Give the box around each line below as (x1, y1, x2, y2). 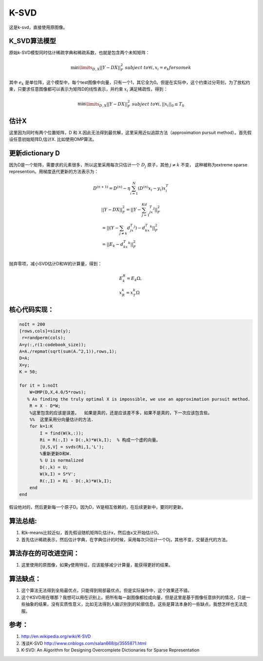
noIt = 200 (19, 321, 45, 327)
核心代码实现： (9, 306, 54, 314)
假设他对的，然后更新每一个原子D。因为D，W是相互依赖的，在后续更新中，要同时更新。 (9, 504, 186, 510)
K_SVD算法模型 (9, 37, 56, 45)
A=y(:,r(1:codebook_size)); (19, 342, 86, 348)
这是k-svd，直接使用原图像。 (9, 24, 68, 30)
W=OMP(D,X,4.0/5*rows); (29, 389, 86, 395)
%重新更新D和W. (39, 451, 72, 456)
